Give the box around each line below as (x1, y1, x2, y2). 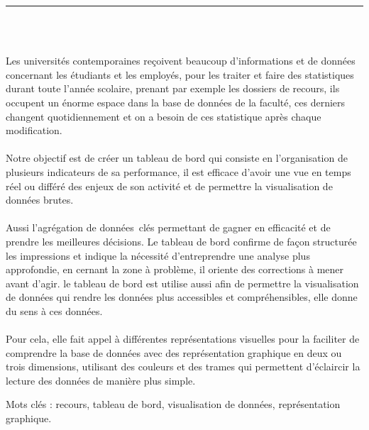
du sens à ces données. (6, 303, 103, 318)
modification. (6, 123, 62, 138)
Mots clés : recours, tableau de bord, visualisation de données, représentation (6, 397, 341, 412)
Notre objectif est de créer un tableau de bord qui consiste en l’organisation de (6, 150, 348, 165)
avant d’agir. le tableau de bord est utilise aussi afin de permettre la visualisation (6, 275, 359, 290)
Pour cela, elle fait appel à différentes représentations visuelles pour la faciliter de (6, 331, 360, 346)
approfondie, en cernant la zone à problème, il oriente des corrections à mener (6, 262, 344, 277)
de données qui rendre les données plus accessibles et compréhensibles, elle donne (6, 290, 358, 304)
